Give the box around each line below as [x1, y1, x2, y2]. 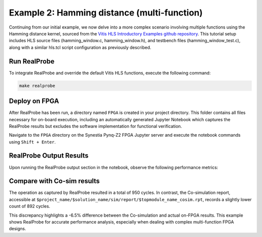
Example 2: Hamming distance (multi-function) [9, 7, 203, 18]
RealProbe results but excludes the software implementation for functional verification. [9, 123, 182, 129]
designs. [9, 226, 26, 232]
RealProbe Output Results [9, 152, 89, 160]
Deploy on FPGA [9, 97, 59, 105]
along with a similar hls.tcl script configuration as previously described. [9, 44, 151, 50]
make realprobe [19, 83, 55, 88]
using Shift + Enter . [9, 139, 56, 145]
